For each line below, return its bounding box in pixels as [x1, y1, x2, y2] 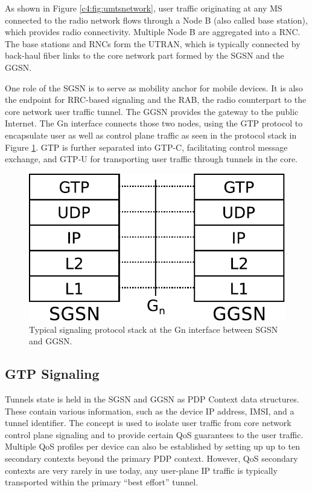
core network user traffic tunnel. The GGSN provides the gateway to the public [5, 105, 299, 117]
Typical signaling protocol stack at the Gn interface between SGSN [29, 323, 278, 335]
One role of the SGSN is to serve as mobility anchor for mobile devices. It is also [5, 81, 303, 94]
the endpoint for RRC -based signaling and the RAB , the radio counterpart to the [5, 93, 307, 106]
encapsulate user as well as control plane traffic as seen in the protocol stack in [5, 128, 297, 141]
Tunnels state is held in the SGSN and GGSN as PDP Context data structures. [5, 393, 299, 405]
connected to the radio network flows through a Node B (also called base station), [5, 13, 308, 26]
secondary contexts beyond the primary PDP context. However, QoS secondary [5, 451, 298, 464]
